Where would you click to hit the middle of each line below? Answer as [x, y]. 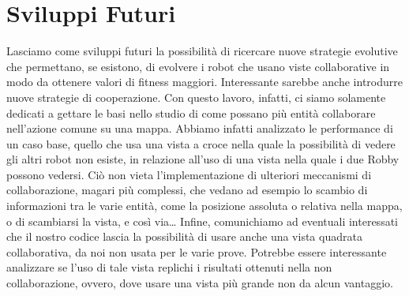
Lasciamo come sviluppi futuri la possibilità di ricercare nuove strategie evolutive [202, 51]
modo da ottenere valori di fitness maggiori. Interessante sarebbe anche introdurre [204, 82]
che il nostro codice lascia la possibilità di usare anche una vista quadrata [184, 236]
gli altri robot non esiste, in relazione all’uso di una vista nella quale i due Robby [203, 159]
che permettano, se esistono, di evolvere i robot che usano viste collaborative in [198, 66]
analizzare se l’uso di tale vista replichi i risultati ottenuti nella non [169, 267]
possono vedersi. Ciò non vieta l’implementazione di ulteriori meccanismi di [189, 174]
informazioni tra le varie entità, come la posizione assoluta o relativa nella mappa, [204, 206]
